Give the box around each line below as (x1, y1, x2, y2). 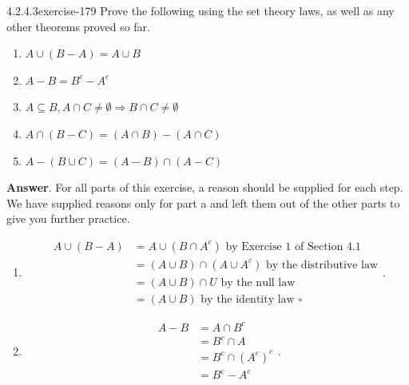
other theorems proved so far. (6, 18, 150, 34)
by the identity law (201, 294, 295, 306)
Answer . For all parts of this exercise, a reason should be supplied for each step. (6, 179, 403, 196)
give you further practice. (6, 210, 130, 227)
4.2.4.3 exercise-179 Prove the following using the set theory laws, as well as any (6, 2, 395, 18)
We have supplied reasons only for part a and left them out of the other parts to (6, 194, 400, 211)
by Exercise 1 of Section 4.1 (225, 240, 361, 252)
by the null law (220, 277, 296, 289)
